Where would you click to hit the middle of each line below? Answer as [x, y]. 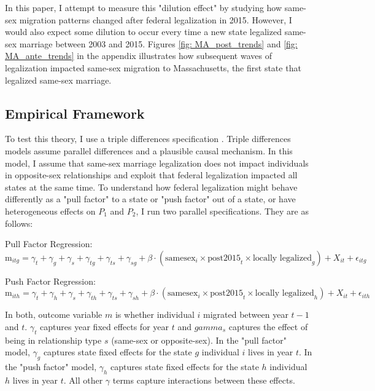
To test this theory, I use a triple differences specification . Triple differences [148, 139]
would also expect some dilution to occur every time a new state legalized [143, 32]
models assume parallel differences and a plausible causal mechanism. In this [149, 150]
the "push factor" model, [51, 367]
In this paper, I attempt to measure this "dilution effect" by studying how [144, 7]
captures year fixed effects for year [105, 326]
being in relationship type [53, 340]
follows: [19, 223]
